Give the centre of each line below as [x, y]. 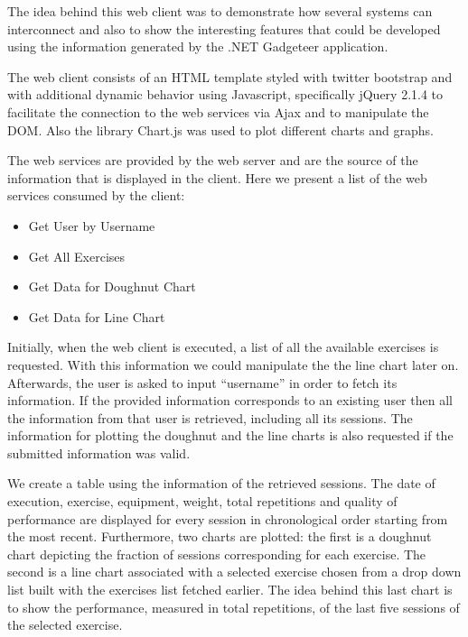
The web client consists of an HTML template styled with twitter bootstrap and [230, 76]
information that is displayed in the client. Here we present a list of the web [217, 177]
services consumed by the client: [96, 195]
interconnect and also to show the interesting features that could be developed [224, 28]
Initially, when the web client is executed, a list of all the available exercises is [223, 347]
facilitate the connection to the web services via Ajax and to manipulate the [218, 111]
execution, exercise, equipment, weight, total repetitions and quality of [202, 501]
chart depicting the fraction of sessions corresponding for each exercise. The [217, 554]
